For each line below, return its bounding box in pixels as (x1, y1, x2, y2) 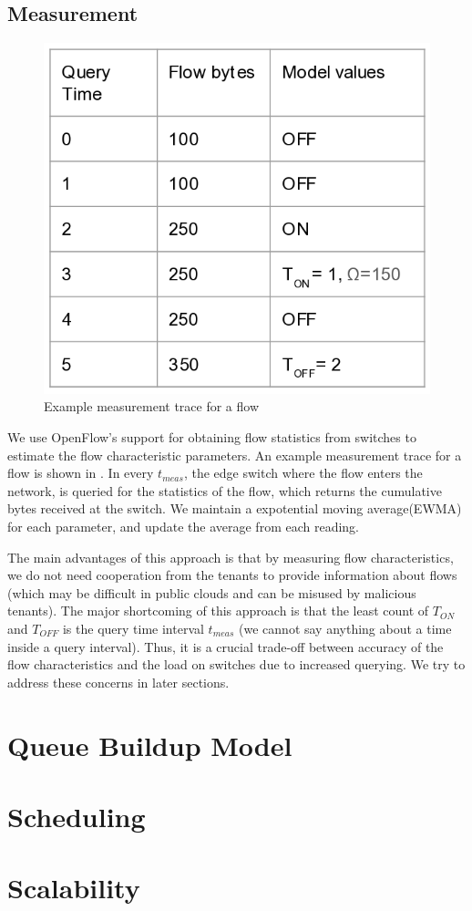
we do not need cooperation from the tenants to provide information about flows (7, 565, 457, 585)
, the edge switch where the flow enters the (183, 463, 423, 482)
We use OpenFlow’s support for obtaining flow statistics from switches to (7, 428, 416, 447)
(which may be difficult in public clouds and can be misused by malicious (7, 583, 416, 602)
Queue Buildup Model (7, 726, 292, 763)
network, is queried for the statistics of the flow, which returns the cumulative (7, 481, 442, 500)
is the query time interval (62, 618, 204, 637)
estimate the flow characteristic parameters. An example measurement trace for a (7, 445, 462, 464)
